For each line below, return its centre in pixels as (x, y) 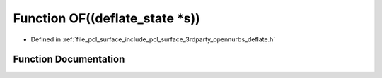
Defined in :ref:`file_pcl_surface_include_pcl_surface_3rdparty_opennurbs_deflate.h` (153, 39)
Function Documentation (69, 59)
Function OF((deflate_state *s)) (107, 18)
